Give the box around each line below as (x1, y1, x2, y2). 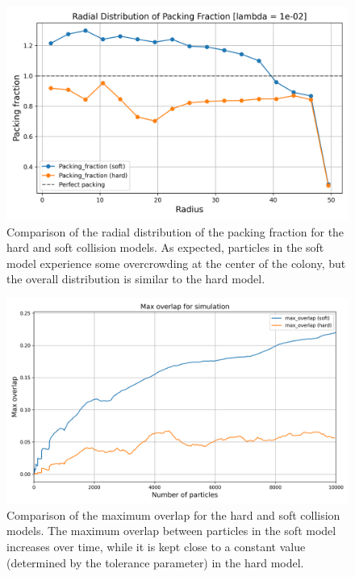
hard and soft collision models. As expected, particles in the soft (6, 239, 324, 256)
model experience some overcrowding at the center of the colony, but (6, 254, 346, 271)
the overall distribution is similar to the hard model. (6, 270, 265, 287)
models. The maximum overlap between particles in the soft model (6, 522, 336, 539)
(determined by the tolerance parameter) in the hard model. (6, 554, 304, 571)
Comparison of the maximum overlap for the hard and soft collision (6, 506, 340, 523)
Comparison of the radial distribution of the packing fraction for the (6, 223, 345, 240)
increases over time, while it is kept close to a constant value (6, 537, 306, 554)
